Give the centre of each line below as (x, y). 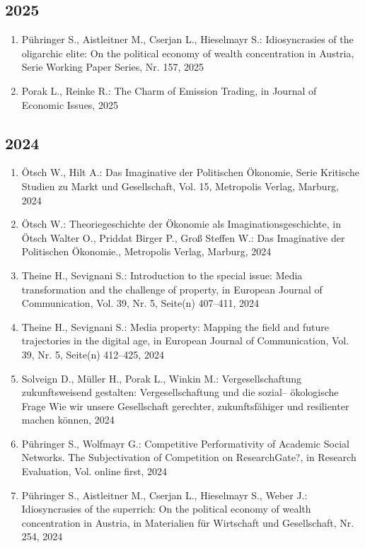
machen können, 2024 (68, 420)
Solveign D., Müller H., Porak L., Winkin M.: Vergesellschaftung (162, 378)
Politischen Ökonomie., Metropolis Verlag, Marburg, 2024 (146, 251)
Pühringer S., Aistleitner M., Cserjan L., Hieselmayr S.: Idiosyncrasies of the (187, 39)
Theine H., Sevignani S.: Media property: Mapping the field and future (175, 326)
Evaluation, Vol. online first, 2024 (94, 471)
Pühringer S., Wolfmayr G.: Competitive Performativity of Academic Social (185, 443)
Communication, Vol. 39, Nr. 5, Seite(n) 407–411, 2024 (140, 303)
